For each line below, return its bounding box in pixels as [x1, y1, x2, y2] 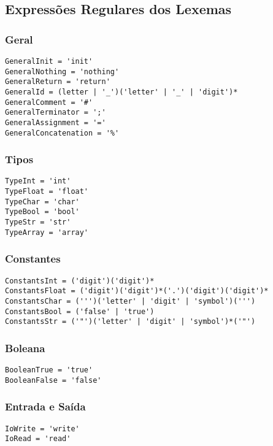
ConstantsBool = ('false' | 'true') [5, 307, 155, 316]
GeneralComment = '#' [5, 98, 93, 107]
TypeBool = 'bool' [5, 207, 80, 217]
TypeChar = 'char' [5, 197, 80, 206]
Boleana [5, 340, 45, 355]
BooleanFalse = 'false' [5, 375, 102, 385]
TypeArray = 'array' [5, 228, 89, 237]
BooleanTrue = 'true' [5, 366, 93, 375]
